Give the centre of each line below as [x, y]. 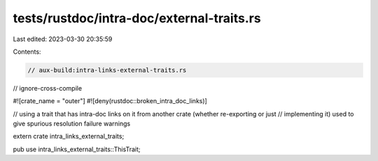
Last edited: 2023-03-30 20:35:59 [63, 39]
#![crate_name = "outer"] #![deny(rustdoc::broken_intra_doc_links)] [110, 101]
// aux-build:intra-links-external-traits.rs [107, 70]
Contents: [27, 52]
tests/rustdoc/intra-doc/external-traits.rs [137, 18]
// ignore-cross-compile [48, 88]
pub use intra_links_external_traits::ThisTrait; [77, 149]
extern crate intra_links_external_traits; [69, 137]
